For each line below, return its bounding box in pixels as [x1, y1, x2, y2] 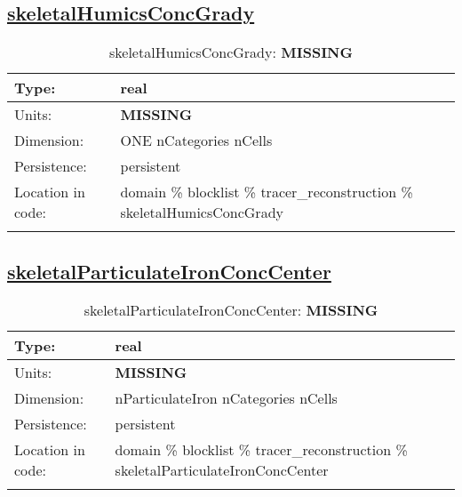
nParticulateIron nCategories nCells [115, 388, 338, 409]
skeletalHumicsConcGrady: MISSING [109, 42, 353, 63]
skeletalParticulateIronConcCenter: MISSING [84, 300, 378, 321]
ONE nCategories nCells [120, 130, 273, 151]
